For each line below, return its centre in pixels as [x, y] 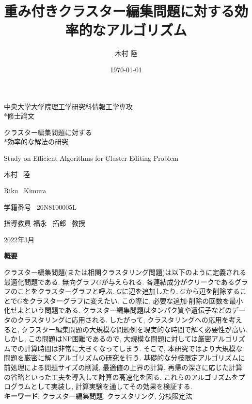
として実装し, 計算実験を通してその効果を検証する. [111, 386]
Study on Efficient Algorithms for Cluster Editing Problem [91, 158]
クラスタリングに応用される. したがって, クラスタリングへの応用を [123, 320]
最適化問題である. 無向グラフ [50, 281]
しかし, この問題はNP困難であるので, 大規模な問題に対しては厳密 [108, 339]
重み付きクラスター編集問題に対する [119, 11]
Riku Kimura [25, 191]
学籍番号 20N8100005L [40, 207]
